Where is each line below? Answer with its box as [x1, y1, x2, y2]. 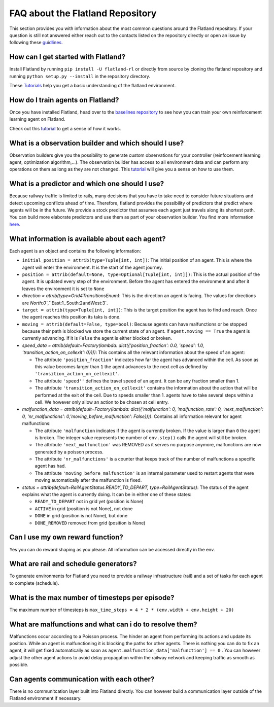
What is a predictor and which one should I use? [9, 180, 164, 188]
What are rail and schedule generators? [9, 559, 137, 568]
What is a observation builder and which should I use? [9, 138, 184, 147]
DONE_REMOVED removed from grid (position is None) [35, 520, 146, 526]
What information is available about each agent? [9, 234, 166, 243]
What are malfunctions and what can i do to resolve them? [9, 620, 197, 628]
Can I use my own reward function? [9, 533, 124, 542]
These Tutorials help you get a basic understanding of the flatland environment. [9, 83, 176, 89]
